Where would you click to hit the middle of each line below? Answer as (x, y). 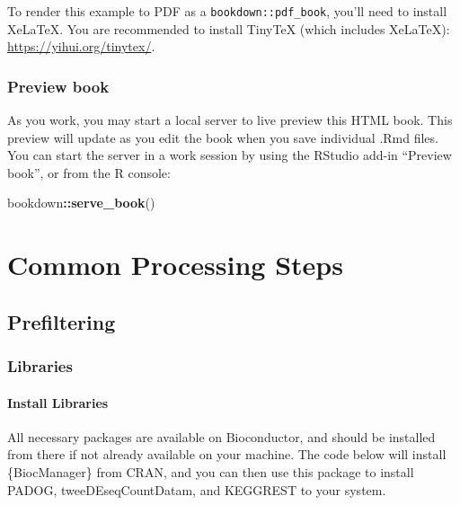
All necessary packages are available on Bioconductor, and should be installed (221, 436)
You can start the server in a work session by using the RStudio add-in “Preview (230, 155)
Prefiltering (62, 321)
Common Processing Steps (175, 265)
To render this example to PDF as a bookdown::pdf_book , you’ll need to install (227, 11)
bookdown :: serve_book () (81, 203)
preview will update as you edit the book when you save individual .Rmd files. (223, 137)
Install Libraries (58, 402)
